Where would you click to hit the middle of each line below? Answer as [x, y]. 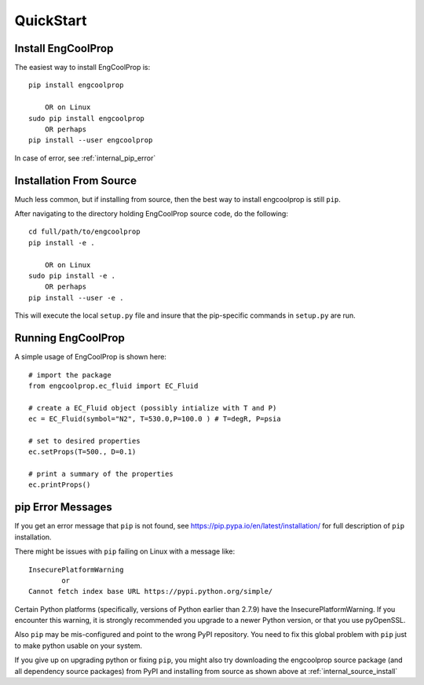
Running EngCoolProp [69, 338]
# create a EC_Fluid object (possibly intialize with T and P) [153, 408]
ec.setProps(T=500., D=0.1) [82, 452]
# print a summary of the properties [101, 474]
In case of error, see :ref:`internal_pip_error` [85, 158]
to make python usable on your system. [79, 646]
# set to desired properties [84, 441]
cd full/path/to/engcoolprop [84, 232]
